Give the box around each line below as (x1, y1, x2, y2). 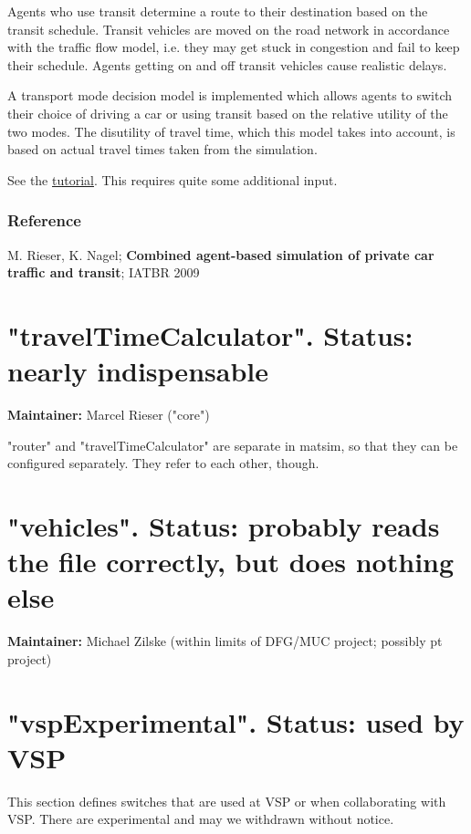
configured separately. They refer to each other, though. (7, 453, 319, 473)
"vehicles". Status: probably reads (7, 507, 440, 545)
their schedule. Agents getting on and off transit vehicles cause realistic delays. (7, 55, 447, 74)
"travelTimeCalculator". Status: (7, 316, 413, 353)
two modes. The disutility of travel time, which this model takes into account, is (7, 121, 455, 141)
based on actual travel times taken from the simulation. (7, 140, 318, 159)
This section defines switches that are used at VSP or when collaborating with (7, 791, 446, 810)
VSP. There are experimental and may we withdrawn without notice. (7, 809, 394, 829)
